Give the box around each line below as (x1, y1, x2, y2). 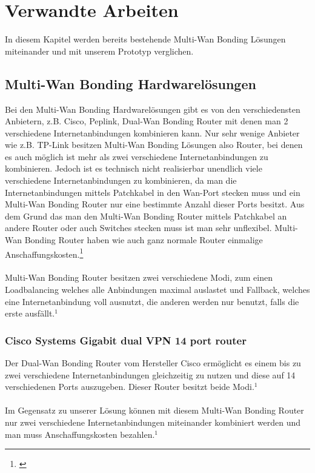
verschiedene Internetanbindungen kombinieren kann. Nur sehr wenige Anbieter (5, 126, 300, 139)
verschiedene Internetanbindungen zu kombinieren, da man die (5, 174, 237, 187)
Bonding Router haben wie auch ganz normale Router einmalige (24, 233, 263, 246)
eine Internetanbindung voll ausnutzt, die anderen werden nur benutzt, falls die (5, 295, 299, 307)
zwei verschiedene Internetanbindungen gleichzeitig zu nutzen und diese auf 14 (5, 368, 296, 381)
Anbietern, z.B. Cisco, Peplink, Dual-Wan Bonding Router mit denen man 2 (5, 115, 288, 127)
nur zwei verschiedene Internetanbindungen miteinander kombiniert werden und (5, 416, 301, 429)
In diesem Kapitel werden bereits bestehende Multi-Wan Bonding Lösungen (5, 33, 286, 45)
